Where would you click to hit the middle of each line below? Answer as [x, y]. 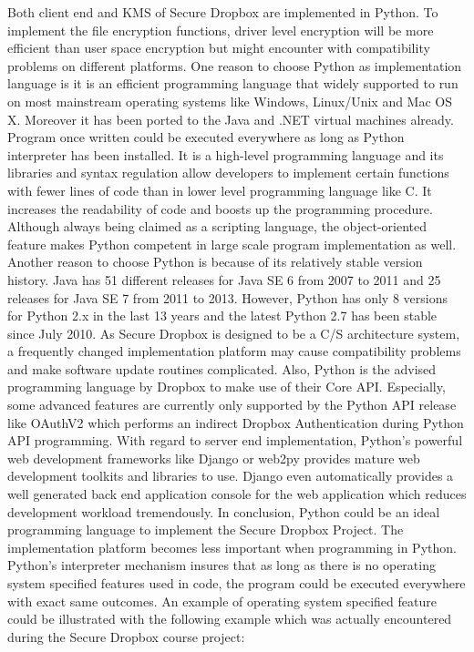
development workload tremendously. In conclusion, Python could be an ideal [224, 511]
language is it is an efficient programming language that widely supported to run [233, 83]
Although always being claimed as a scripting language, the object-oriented [217, 226]
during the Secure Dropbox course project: [126, 636]
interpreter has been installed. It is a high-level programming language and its [226, 154]
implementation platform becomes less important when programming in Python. [232, 547]
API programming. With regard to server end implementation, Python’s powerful [235, 440]
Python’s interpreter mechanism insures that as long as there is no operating [222, 565]
